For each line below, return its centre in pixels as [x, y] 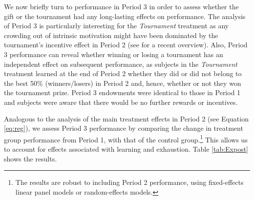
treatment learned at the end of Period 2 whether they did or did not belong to [123, 73]
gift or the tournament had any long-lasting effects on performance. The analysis [125, 16]
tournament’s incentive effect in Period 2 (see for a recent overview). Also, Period [126, 45]
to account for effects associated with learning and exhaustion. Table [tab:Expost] [126, 149]
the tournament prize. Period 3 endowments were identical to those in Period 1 [122, 92]
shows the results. [31, 158]
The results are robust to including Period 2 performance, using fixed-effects [129, 182]
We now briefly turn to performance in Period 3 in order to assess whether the [121, 6]
